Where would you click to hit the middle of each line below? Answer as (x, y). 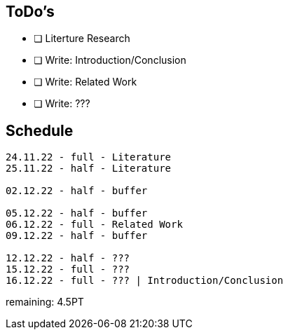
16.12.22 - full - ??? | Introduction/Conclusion (145, 281)
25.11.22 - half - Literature (89, 169)
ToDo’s (30, 12)
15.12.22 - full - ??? (68, 269)
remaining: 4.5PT (45, 302)
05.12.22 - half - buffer (77, 213)
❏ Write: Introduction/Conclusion (110, 60)
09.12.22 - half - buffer (77, 236)
